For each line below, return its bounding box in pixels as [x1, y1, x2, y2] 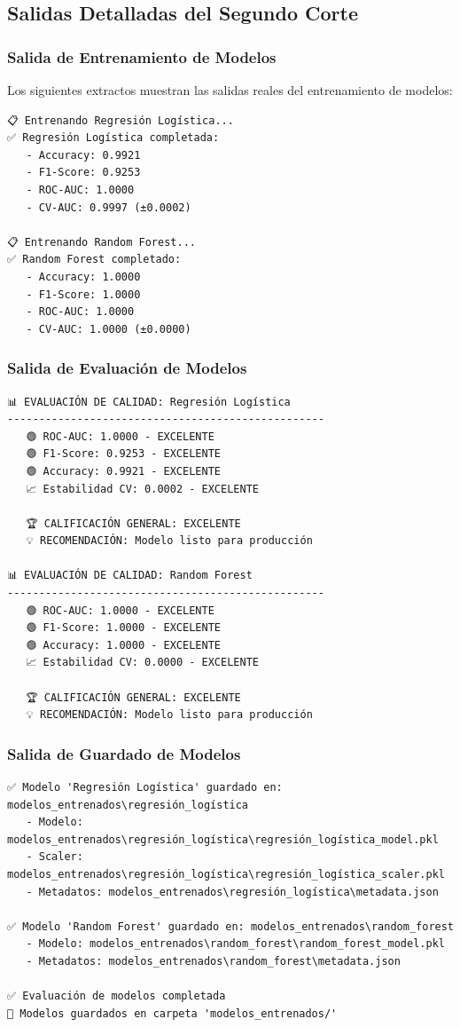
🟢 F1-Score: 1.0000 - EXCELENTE [26, 621, 221, 635]
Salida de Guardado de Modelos [7, 742, 241, 764]
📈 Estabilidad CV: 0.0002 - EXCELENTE [26, 482, 259, 495]
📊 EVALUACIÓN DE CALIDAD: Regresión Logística [7, 395, 291, 408]
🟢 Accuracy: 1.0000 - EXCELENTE [26, 638, 221, 652]
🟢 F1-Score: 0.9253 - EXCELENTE [26, 447, 221, 461]
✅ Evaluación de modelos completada [7, 990, 226, 1003]
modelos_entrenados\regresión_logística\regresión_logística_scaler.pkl [7, 868, 445, 881]
